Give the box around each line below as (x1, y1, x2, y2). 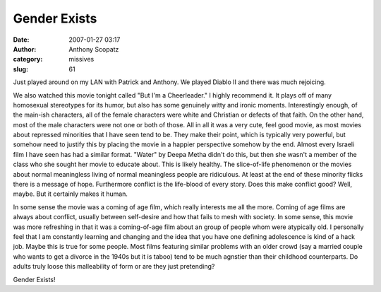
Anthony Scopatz (68, 45, 119, 53)
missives (68, 55, 95, 64)
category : (13, 55, 43, 64)
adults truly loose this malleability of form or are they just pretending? (13, 262, 215, 271)
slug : (13, 64, 28, 74)
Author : (13, 45, 37, 53)
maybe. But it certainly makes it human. (13, 189, 128, 198)
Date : (13, 35, 30, 44)
